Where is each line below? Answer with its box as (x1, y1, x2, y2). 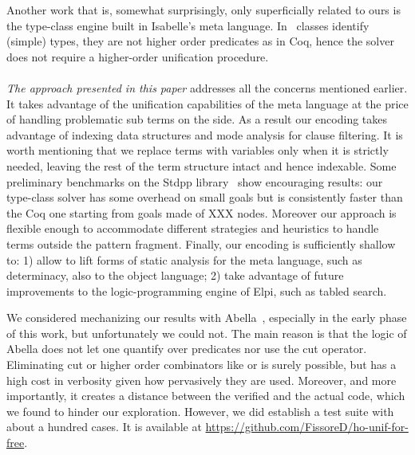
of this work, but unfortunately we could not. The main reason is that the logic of (6, 324, 407, 341)
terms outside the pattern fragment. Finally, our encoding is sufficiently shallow (6, 235, 396, 252)
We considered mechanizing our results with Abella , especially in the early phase (6, 309, 407, 326)
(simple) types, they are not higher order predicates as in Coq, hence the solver (6, 33, 394, 49)
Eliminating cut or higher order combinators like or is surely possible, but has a (6, 356, 397, 373)
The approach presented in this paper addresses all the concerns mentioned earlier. (6, 79, 408, 96)
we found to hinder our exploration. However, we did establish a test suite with (6, 402, 394, 419)
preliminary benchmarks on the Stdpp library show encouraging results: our (6, 173, 383, 190)
